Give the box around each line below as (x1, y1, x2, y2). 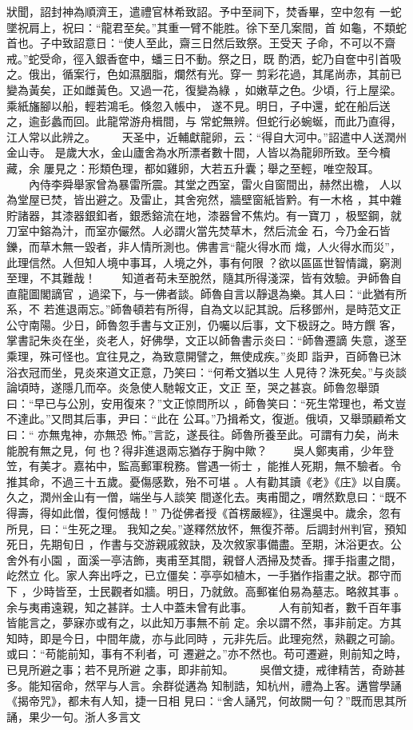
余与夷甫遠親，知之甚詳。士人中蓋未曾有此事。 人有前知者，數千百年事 (6, 598, 402, 615)
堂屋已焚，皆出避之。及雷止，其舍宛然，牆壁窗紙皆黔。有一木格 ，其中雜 (17, 191, 402, 208)
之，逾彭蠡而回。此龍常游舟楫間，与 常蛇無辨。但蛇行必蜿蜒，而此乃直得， (6, 113, 402, 130)
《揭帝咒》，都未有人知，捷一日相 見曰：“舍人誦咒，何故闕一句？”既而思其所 (6, 692, 407, 709)
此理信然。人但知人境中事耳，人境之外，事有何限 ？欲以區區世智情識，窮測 (6, 253, 402, 270)
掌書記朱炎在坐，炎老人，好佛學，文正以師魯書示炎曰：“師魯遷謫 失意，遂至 (6, 332, 407, 349)
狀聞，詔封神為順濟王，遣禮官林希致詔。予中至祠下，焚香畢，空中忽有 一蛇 (6, 3, 402, 19)
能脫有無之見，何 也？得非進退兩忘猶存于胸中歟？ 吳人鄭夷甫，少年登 (6, 441, 395, 458)
